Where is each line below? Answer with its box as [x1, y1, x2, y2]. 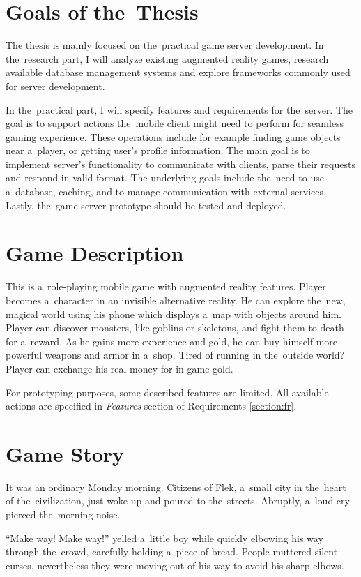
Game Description [6, 239, 184, 267]
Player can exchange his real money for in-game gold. [6, 361, 233, 375]
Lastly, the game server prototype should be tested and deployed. [6, 197, 286, 212]
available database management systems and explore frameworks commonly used [6, 65, 351, 80]
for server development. [6, 78, 105, 93]
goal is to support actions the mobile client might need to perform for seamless [6, 116, 344, 130]
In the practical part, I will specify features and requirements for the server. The [6, 102, 353, 117]
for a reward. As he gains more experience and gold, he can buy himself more [6, 334, 338, 348]
